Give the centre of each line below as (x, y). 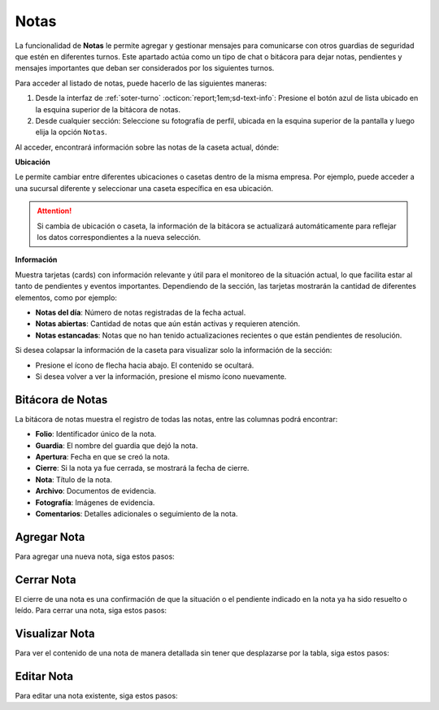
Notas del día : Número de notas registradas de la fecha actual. (141, 312)
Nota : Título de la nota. (74, 479)
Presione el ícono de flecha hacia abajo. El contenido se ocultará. (145, 365)
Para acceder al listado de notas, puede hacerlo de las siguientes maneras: (141, 83)
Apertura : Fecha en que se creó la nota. (102, 457)
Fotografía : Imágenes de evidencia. (95, 502)
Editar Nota (44, 676)
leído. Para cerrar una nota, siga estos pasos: (91, 611)
